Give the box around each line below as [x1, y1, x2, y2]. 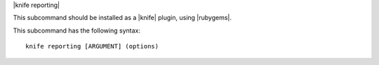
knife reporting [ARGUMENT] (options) [25, 42, 159, 50]
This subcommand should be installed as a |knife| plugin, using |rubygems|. [13, 14, 232, 22]
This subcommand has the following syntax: [13, 26, 140, 35]
